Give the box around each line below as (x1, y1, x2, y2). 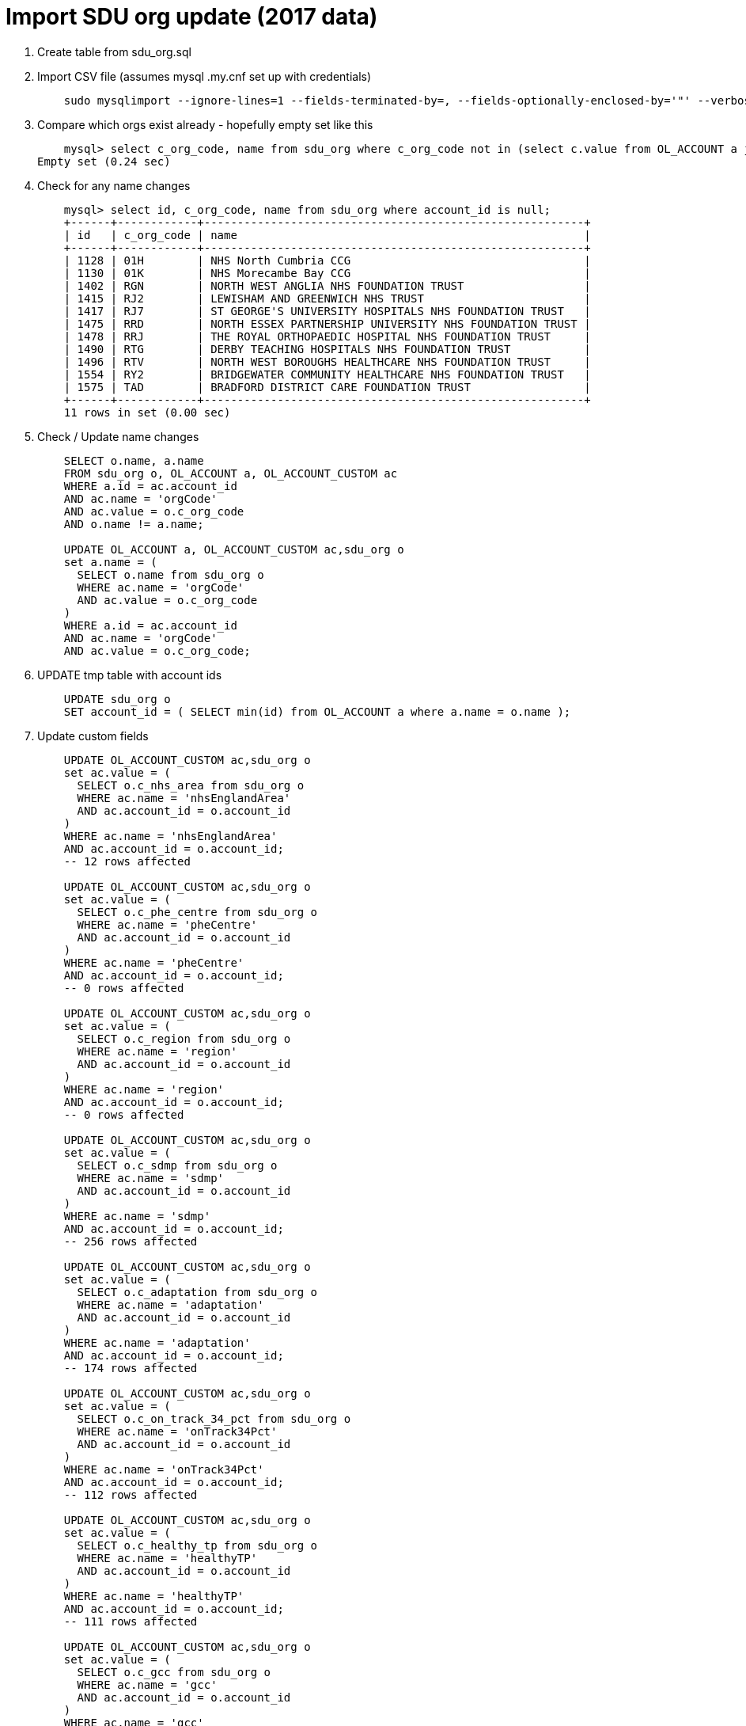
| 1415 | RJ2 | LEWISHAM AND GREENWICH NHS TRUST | (63, 291, 591, 305)
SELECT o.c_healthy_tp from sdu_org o (77, 1538, 318, 1552)
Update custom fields (37, 728, 149, 743)
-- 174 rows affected (63, 1361, 198, 1374)
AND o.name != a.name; (63, 517, 204, 530)
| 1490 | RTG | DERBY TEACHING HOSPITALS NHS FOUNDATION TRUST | (63, 342, 591, 355)
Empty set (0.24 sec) (37, 154, 171, 168)
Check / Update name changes (37, 429, 199, 443)
